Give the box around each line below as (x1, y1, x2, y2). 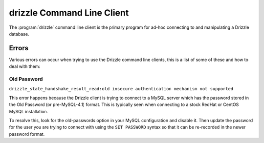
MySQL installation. (9, 108, 48, 114)
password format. (9, 131, 45, 137)
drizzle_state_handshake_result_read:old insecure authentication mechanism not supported (9, 86, 234, 92)
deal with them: (9, 63, 41, 69)
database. (9, 31, 29, 37)
